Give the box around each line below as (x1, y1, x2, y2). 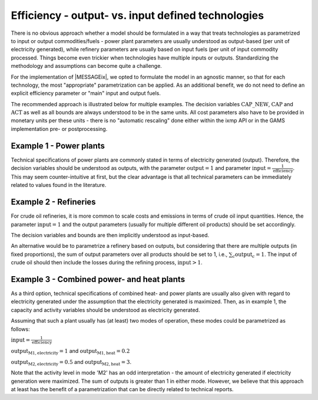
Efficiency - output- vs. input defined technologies (11, 9, 264, 22)
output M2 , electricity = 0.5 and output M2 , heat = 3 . (11, 358, 132, 367)
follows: (11, 325, 30, 333)
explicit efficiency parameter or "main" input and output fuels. (11, 90, 161, 97)
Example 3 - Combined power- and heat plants (11, 274, 185, 284)
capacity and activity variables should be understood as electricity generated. (11, 306, 200, 313)
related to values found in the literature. (11, 182, 107, 189)
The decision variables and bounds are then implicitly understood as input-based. (11, 231, 210, 238)
